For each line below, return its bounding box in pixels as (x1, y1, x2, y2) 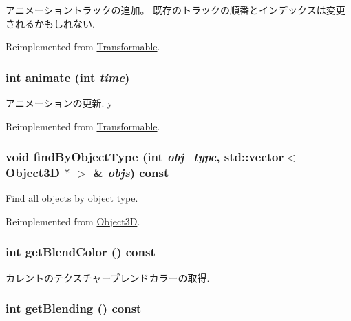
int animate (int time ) (6, 68, 130, 85)
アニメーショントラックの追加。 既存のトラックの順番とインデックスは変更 (6, 3, 345, 17)
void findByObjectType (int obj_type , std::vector (6, 148, 284, 165)
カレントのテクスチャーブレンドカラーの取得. (6, 270, 210, 284)
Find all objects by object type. (6, 191, 138, 205)
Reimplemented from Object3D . (6, 214, 140, 228)
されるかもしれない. (6, 16, 95, 30)
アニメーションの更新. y (6, 96, 113, 110)
